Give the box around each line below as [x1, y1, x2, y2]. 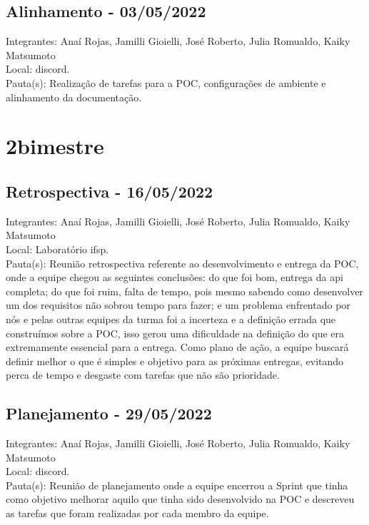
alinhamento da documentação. [6, 89, 142, 104]
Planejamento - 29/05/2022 [6, 402, 212, 424]
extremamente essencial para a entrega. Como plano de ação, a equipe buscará [6, 340, 349, 355]
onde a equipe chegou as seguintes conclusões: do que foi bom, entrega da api [6, 270, 343, 285]
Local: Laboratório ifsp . [6, 241, 109, 256]
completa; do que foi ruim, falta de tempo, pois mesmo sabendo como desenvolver [6, 283, 363, 298]
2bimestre [6, 131, 104, 160]
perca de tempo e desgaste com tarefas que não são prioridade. [6, 367, 280, 382]
